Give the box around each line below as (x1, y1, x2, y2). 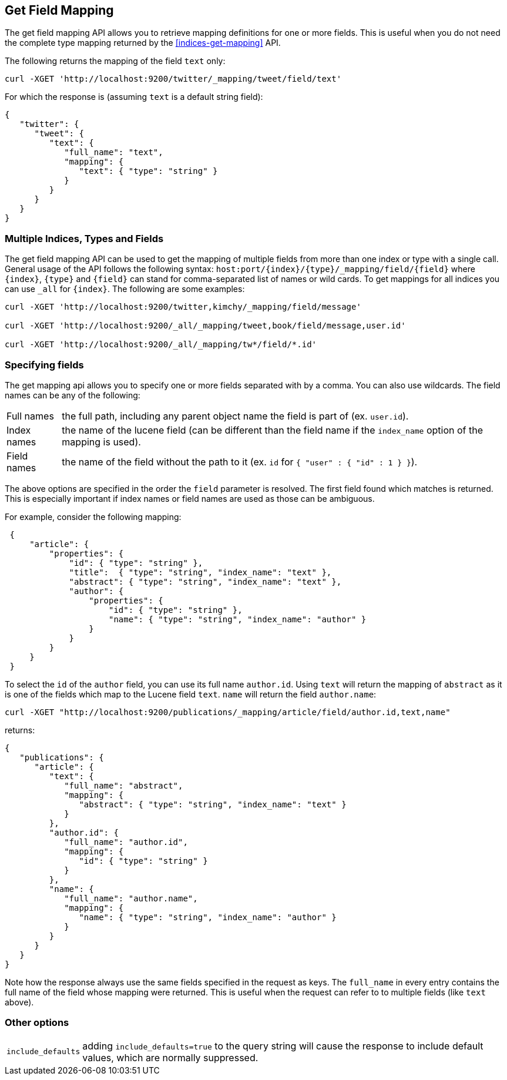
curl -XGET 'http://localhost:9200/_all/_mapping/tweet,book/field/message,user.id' (5, 321, 406, 331)
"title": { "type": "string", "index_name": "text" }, (69, 567, 332, 577)
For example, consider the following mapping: (5, 511, 182, 522)
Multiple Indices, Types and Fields (5, 232, 164, 244)
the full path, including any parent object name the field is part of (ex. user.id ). (62, 410, 409, 422)
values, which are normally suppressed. (82, 1051, 258, 1064)
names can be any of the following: (5, 390, 140, 400)
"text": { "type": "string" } (79, 166, 218, 176)
